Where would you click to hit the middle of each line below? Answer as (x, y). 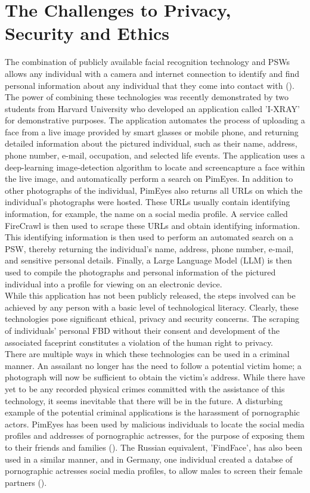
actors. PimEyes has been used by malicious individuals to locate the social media (155, 424)
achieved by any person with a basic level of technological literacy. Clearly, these (152, 307)
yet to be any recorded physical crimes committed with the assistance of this (145, 388)
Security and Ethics (87, 33)
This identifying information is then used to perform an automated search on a (149, 237)
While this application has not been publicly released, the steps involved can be (150, 295)
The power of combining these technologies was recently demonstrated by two (147, 97)
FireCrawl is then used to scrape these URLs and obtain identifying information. (153, 225)
